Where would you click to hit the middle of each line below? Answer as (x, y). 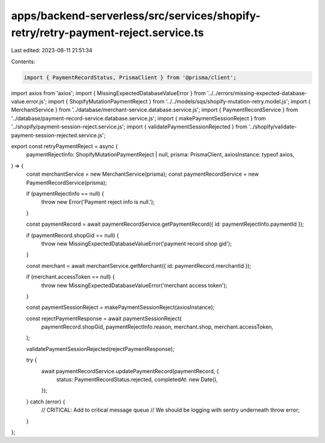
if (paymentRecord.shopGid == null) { (73, 235)
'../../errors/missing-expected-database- (257, 93)
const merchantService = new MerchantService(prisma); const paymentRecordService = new (142, 174)
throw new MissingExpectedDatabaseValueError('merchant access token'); (134, 285)
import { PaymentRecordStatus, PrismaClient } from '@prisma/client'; (130, 77)
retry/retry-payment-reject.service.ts (107, 33)
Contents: (23, 61)
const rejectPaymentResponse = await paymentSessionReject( (104, 318)
